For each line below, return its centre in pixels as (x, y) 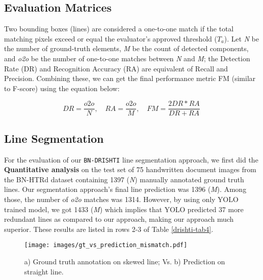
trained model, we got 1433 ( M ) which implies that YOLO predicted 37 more (124, 209)
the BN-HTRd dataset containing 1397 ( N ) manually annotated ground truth (124, 179)
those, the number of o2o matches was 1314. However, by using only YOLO (121, 199)
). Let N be (242, 38)
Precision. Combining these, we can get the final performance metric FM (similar (130, 78)
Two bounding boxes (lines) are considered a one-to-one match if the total (119, 29)
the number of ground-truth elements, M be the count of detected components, (126, 48)
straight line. (44, 271)
